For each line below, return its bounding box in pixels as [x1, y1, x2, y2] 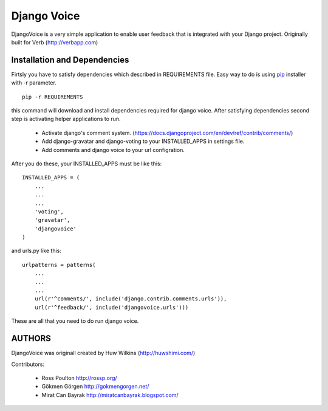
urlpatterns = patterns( [22, 261, 96, 268]
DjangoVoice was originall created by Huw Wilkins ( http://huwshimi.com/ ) [11, 350, 196, 357]
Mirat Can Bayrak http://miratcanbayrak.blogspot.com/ [41, 391, 179, 398]
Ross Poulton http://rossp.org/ [41, 374, 118, 381]
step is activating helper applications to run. [11, 116, 121, 123]
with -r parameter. [11, 79, 57, 86]
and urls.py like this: [11, 247, 62, 255]
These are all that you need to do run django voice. [11, 317, 139, 325]
